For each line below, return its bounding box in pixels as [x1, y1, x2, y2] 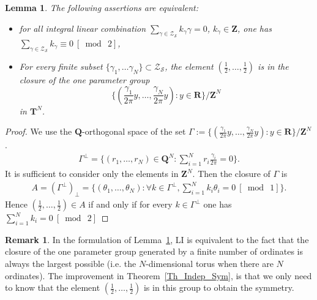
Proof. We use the [5, 125, 72, 138]
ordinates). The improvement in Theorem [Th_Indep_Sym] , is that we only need [5, 269, 312, 282]
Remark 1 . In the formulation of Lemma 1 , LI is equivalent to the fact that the [5, 233, 309, 246]
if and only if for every [88, 198, 173, 211]
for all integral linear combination [19, 21, 146, 34]
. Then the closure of [192, 167, 270, 180]
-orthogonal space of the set [82, 125, 186, 138]
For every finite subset [19, 60, 103, 72]
